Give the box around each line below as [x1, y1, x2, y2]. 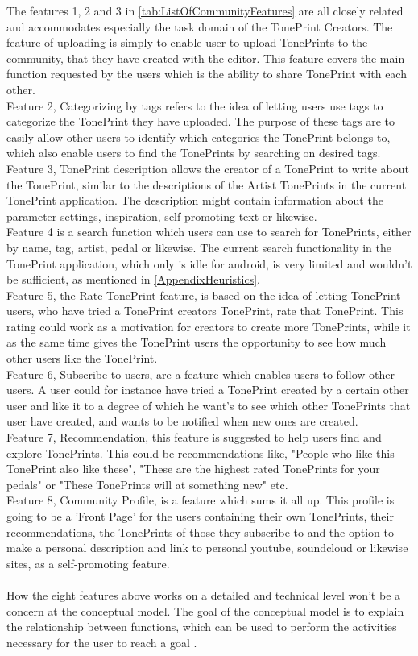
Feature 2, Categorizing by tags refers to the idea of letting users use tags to [6, 97, 383, 114]
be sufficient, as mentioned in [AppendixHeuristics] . [6, 271, 260, 288]
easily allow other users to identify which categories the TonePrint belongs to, [6, 128, 391, 145]
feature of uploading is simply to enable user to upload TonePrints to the [6, 34, 368, 51]
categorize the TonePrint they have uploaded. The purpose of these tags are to [6, 113, 395, 130]
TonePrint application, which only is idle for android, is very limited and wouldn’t [6, 255, 412, 272]
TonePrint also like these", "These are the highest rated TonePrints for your [6, 460, 380, 477]
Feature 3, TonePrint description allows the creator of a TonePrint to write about [6, 160, 409, 176]
